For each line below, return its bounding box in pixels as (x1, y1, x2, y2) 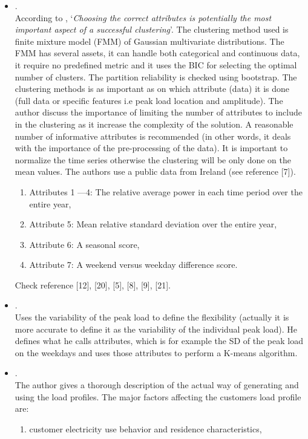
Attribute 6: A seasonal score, (29, 238, 140, 250)
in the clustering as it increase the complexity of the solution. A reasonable (15, 117, 293, 130)
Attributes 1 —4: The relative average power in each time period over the (29, 185, 303, 198)
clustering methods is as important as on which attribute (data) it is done (15, 82, 290, 95)
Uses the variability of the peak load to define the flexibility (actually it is (15, 311, 289, 324)
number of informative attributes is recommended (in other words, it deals (15, 129, 291, 142)
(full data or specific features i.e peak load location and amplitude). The (15, 94, 283, 106)
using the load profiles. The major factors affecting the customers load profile (15, 390, 301, 403)
